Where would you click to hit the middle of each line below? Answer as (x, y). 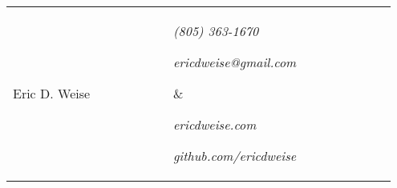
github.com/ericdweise (235, 156)
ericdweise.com (215, 124)
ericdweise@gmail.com (235, 62)
